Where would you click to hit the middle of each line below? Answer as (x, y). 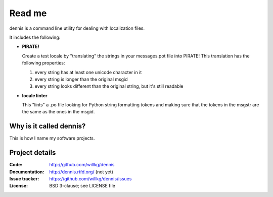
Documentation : (27, 172)
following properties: (43, 63)
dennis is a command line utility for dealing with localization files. (77, 28)
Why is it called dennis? (48, 126)
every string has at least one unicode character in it (88, 72)
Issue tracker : (24, 179)
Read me (28, 13)
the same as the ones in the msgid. (58, 112)
